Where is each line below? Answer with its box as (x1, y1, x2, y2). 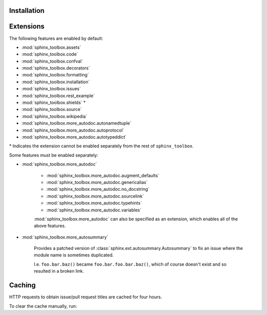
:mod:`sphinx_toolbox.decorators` (21, 65, 90, 71)
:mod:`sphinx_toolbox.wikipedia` (21, 113, 88, 119)
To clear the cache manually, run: (9, 303, 77, 309)
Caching (9, 281, 36, 289)
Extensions (9, 22, 44, 31)
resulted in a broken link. (34, 268, 84, 274)
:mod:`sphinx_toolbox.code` (21, 51, 79, 57)
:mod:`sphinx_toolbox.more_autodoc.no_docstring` (46, 186, 150, 192)
